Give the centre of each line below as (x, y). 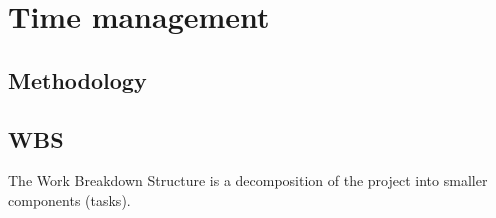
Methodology (77, 79)
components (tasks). (69, 199)
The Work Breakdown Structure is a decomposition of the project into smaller (248, 180)
